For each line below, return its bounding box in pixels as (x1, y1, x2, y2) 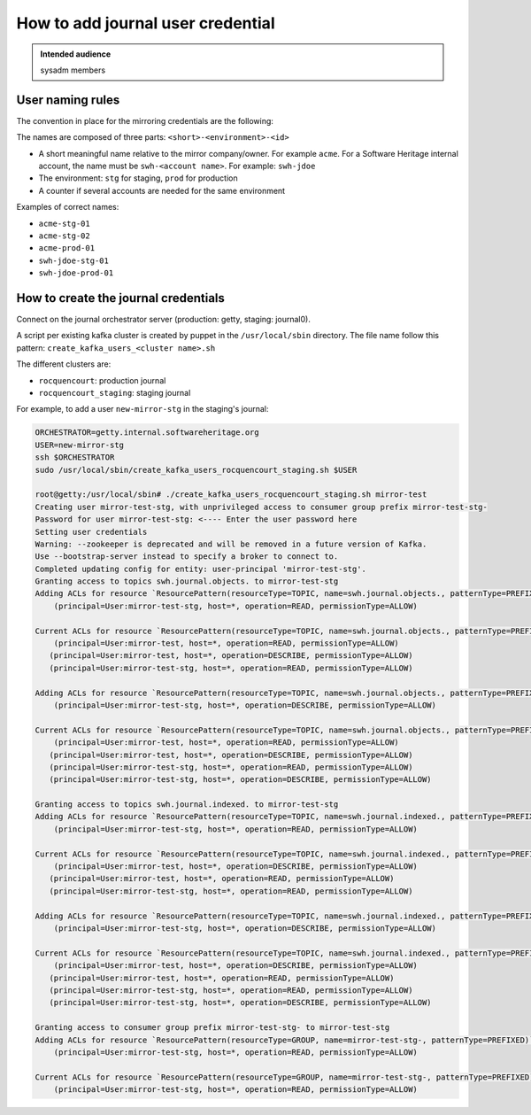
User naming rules (16, 92, 120, 107)
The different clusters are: (16, 359, 112, 369)
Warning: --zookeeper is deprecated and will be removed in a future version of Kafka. (35, 538, 427, 549)
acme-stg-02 (38, 230, 90, 241)
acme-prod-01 (38, 244, 96, 253)
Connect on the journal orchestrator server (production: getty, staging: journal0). (16, 314, 312, 325)
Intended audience (40, 49, 112, 59)
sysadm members (40, 65, 106, 75)
